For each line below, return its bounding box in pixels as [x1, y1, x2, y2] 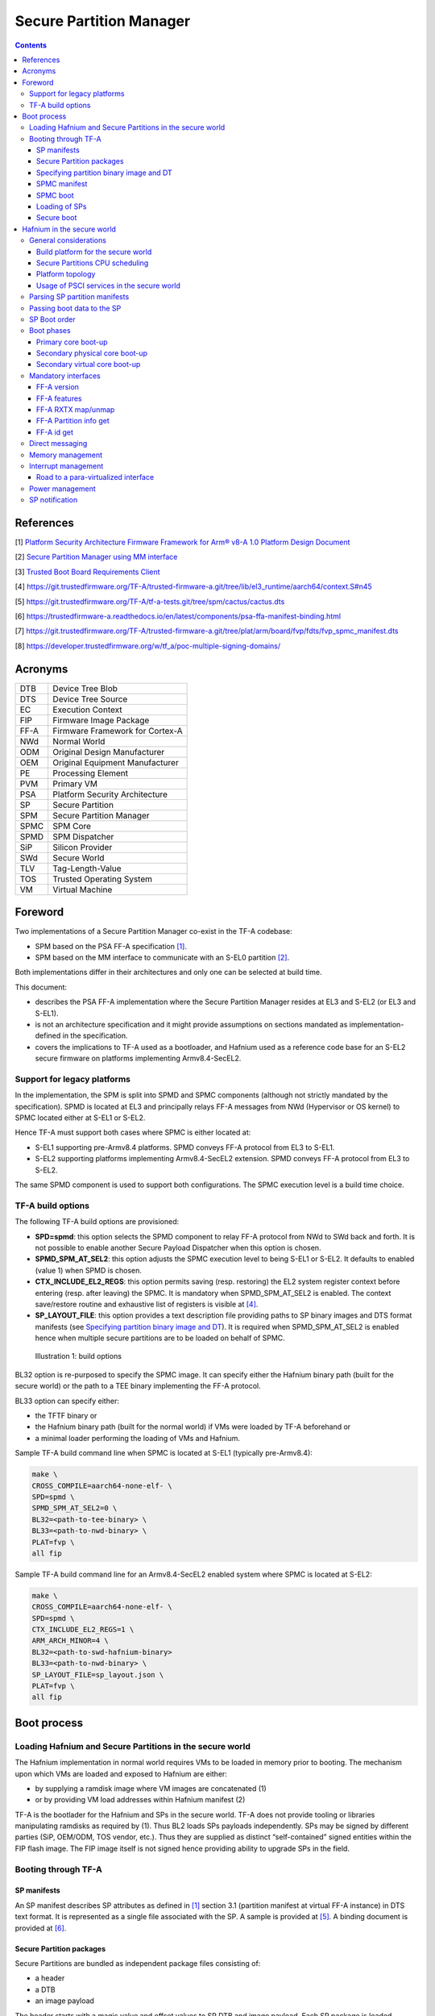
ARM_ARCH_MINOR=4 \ [31, 1636, 109, 1645]
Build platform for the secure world [36, 247, 152, 256]
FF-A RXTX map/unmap [36, 405, 115, 414]
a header [35, 1973, 65, 1983]
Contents [14, 40, 48, 50]
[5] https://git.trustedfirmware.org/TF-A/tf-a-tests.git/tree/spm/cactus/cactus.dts [14, 597, 285, 606]
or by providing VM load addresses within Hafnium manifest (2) [35, 1795, 246, 1805]
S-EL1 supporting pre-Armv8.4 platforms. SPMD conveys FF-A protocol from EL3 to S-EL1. [35, 1142, 335, 1152]
